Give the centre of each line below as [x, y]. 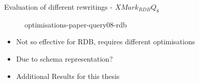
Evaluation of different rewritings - [58, 7]
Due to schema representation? [64, 58]
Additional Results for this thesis [68, 76]
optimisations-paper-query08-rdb [76, 24]
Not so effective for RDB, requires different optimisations [106, 41]
